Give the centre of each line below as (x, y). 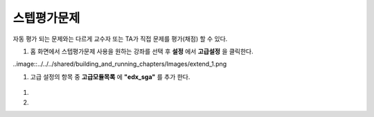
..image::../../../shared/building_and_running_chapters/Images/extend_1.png (120, 64)
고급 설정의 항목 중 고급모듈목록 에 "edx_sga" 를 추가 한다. (110, 77)
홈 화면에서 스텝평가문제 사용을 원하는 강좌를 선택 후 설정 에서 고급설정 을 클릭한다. (142, 51)
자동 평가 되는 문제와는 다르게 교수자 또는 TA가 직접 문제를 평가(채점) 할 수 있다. (120, 39)
